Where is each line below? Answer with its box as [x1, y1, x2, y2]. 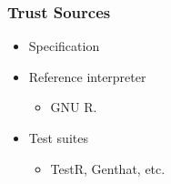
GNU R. [50, 97, 97, 117]
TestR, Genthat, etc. [50, 158, 166, 178]
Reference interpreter [28, 66, 146, 86]
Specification [28, 36, 100, 56]
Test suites [28, 128, 88, 147]
